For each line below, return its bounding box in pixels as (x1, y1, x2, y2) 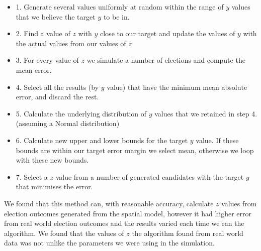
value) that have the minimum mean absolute (107, 81, 247, 92)
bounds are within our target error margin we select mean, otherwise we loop (16, 145, 254, 155)
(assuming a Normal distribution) (16, 118, 120, 129)
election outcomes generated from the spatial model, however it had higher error (4, 208, 251, 218)
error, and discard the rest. (16, 91, 99, 102)
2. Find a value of (16, 28, 70, 39)
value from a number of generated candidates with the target (55, 171, 244, 182)
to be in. (103, 11, 130, 22)
